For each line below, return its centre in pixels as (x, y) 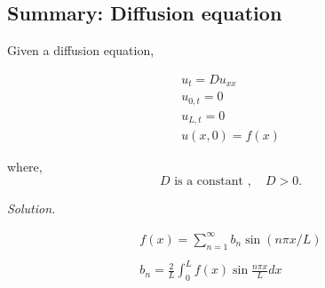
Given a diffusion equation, (81, 50)
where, (25, 167)
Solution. (32, 208)
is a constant (209, 181)
